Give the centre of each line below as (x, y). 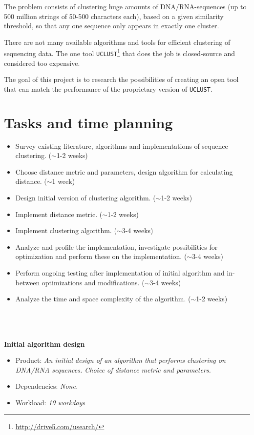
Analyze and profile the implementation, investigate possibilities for (116, 247)
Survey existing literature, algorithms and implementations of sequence (122, 146)
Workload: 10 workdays (50, 402)
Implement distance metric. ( (59, 214)
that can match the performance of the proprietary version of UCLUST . (108, 89)
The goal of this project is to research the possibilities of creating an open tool (121, 79)
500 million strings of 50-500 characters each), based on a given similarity (114, 16)
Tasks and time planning (88, 122)
